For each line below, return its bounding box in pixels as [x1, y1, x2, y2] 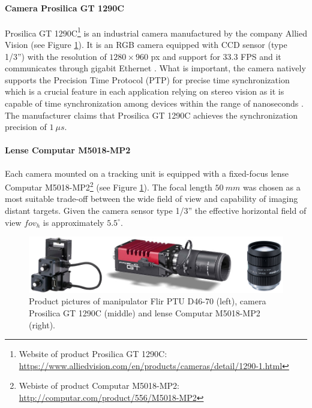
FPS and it [241, 50, 281, 62]
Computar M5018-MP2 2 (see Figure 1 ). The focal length [5, 179, 212, 193]
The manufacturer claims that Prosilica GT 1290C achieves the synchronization [5, 108, 298, 121]
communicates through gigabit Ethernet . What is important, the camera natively [5, 62, 306, 74]
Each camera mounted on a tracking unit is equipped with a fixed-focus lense [5, 167, 289, 179]
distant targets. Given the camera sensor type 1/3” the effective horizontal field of [5, 204, 307, 217]
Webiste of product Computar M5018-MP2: [19, 379, 179, 392]
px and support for [151, 50, 220, 62]
